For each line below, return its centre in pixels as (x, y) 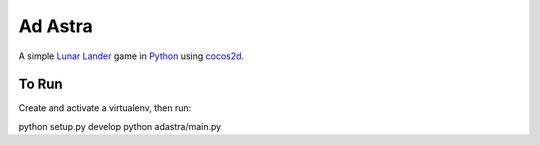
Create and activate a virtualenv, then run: (105, 108)
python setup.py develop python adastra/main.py (120, 126)
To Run (41, 84)
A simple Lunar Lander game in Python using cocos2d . (131, 56)
